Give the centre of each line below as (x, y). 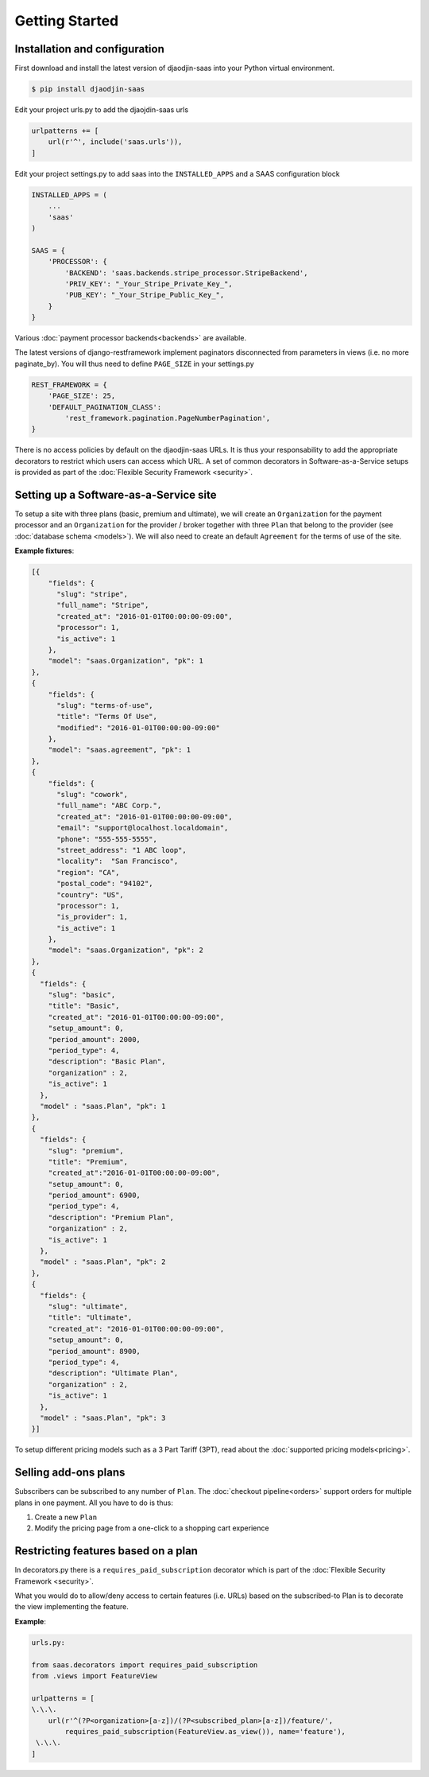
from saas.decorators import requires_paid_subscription (145, 1665)
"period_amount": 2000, (94, 1039)
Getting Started (67, 21)
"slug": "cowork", (93, 795)
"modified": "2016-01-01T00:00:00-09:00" (138, 727)
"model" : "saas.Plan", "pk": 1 (103, 1106)
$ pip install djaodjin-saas (88, 89)
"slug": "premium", (86, 1151)
